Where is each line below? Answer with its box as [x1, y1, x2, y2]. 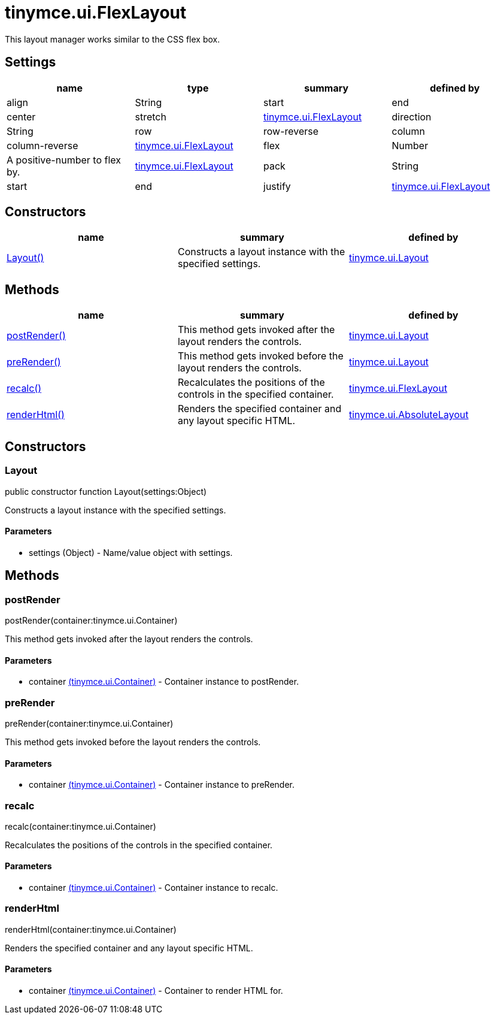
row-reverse [263, 125, 319, 137]
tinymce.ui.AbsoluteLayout [348, 409, 469, 421]
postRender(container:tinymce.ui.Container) [5, 615, 178, 625]
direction [391, 110, 432, 123]
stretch [135, 110, 166, 123]
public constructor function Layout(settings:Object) [5, 486, 207, 497]
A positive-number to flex [7, 153, 121, 166]
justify [263, 180, 291, 192]
